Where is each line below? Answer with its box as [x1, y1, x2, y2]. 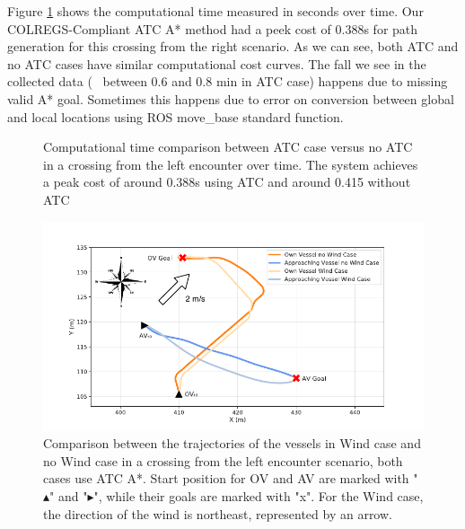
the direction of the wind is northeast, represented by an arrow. [43, 504, 392, 523]
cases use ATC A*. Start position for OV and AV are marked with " [43, 469, 418, 488]
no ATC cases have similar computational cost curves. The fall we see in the [7, 54, 426, 73]
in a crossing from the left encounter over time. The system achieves [43, 154, 418, 173]
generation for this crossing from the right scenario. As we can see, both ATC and [7, 37, 459, 56]
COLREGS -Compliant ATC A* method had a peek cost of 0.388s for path [7, 19, 418, 38]
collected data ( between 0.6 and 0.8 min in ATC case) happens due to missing [7, 72, 448, 91]
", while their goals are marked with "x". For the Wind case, [93, 486, 424, 505]
